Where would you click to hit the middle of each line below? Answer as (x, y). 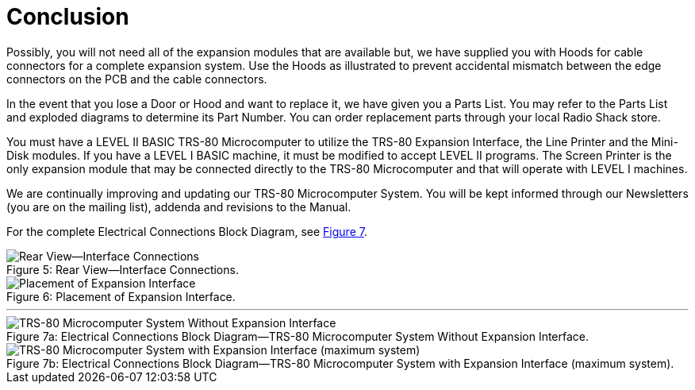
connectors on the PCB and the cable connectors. (137, 79)
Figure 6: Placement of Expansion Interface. (121, 296)
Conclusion (68, 17)
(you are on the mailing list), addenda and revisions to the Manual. (179, 207)
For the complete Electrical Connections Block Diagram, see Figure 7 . (187, 231)
